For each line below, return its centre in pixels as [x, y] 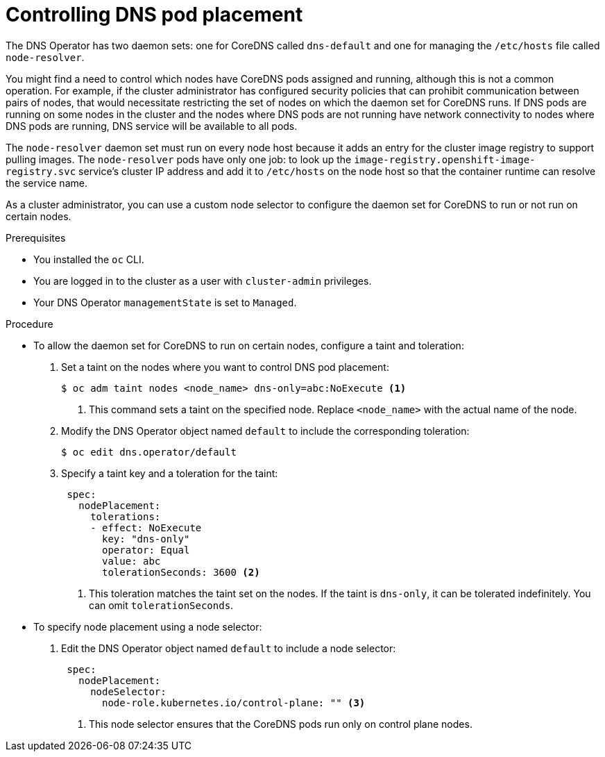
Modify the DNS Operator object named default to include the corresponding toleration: [265, 431]
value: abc [131, 561]
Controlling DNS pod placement [154, 15]
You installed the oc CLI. [89, 259]
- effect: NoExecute [146, 527]
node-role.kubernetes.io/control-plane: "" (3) [234, 702]
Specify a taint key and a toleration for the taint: [170, 473]
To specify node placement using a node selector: [148, 626]
